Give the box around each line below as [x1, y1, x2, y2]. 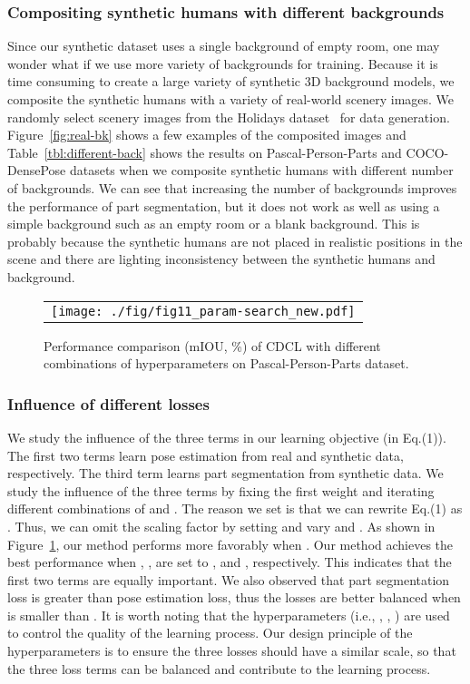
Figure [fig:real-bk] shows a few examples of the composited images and [7, 125, 406, 144]
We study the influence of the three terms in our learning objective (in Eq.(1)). [7, 427, 446, 446]
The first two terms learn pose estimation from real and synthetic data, [7, 445, 404, 464]
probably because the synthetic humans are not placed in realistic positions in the [7, 231, 463, 250]
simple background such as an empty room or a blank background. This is [7, 214, 420, 233]
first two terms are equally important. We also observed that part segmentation [7, 570, 450, 589]
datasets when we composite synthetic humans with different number [69, 161, 454, 180]
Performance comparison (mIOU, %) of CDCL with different [44, 336, 381, 355]
